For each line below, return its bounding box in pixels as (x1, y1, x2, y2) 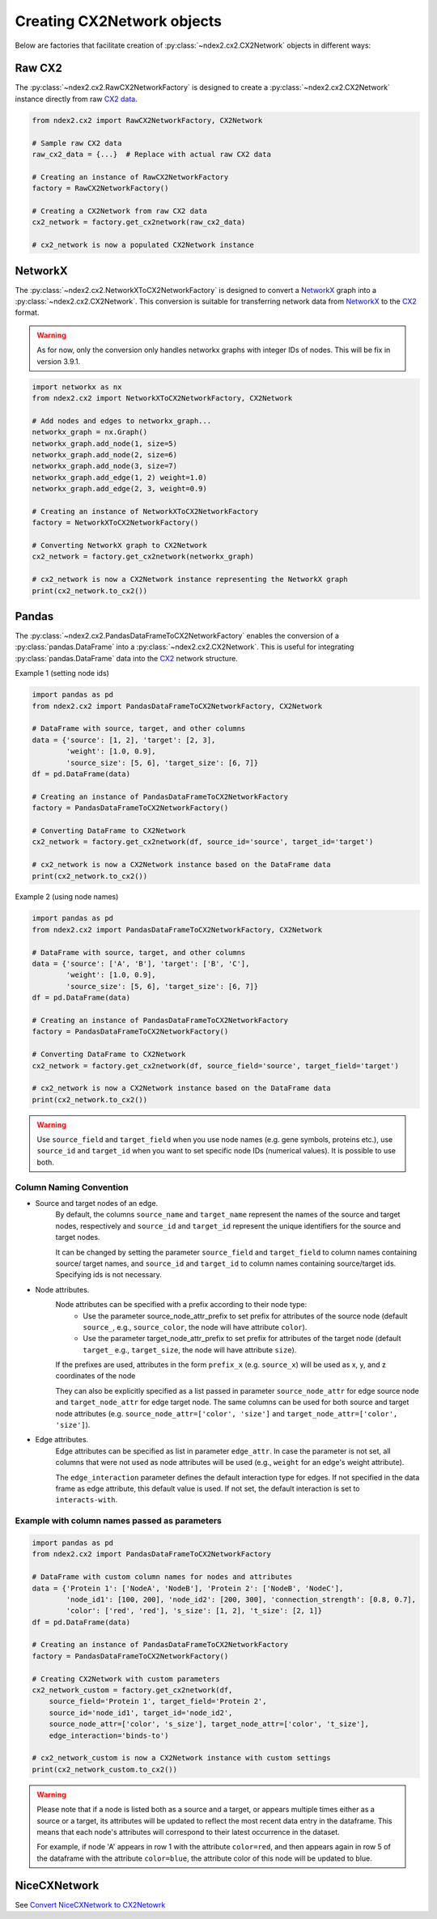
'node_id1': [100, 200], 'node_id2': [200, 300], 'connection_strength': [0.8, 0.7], (66, 1594, 417, 1604)
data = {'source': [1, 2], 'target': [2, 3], (32, 735, 216, 745)
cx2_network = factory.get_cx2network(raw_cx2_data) (32, 218, 246, 227)
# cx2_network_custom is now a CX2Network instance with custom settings (32, 1753, 331, 1763)
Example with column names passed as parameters (15, 1515, 223, 1526)
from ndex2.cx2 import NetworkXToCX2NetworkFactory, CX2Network (32, 393, 293, 402)
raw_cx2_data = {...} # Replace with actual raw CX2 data (32, 150, 271, 159)
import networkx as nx (32, 382, 122, 392)
